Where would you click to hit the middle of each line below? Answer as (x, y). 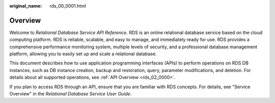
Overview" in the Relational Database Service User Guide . (71, 94)
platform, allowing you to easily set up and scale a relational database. (83, 54)
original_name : (26, 6)
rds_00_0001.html (68, 6)
